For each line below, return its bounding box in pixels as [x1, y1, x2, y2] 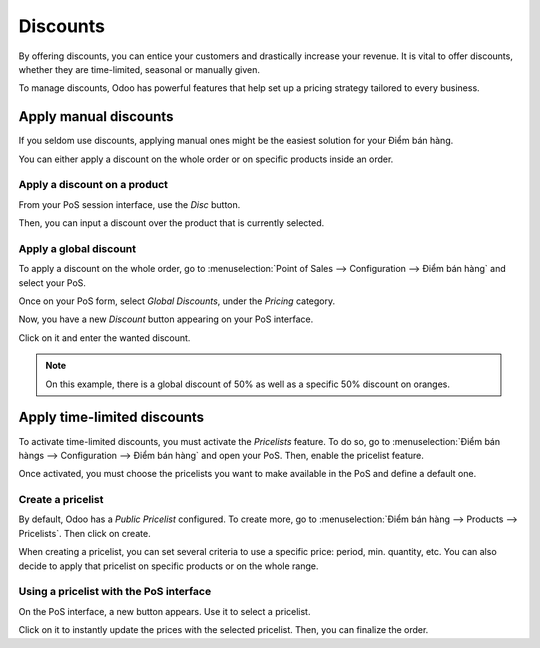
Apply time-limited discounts [18, 409, 205, 426]
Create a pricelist [18, 493, 104, 507]
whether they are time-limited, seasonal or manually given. [18, 63, 260, 75]
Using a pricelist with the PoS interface [18, 585, 212, 599]
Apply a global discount [18, 241, 137, 255]
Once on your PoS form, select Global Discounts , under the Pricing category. [18, 295, 336, 307]
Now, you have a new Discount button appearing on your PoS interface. [18, 313, 314, 325]
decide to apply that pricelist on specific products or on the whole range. [18, 560, 319, 572]
